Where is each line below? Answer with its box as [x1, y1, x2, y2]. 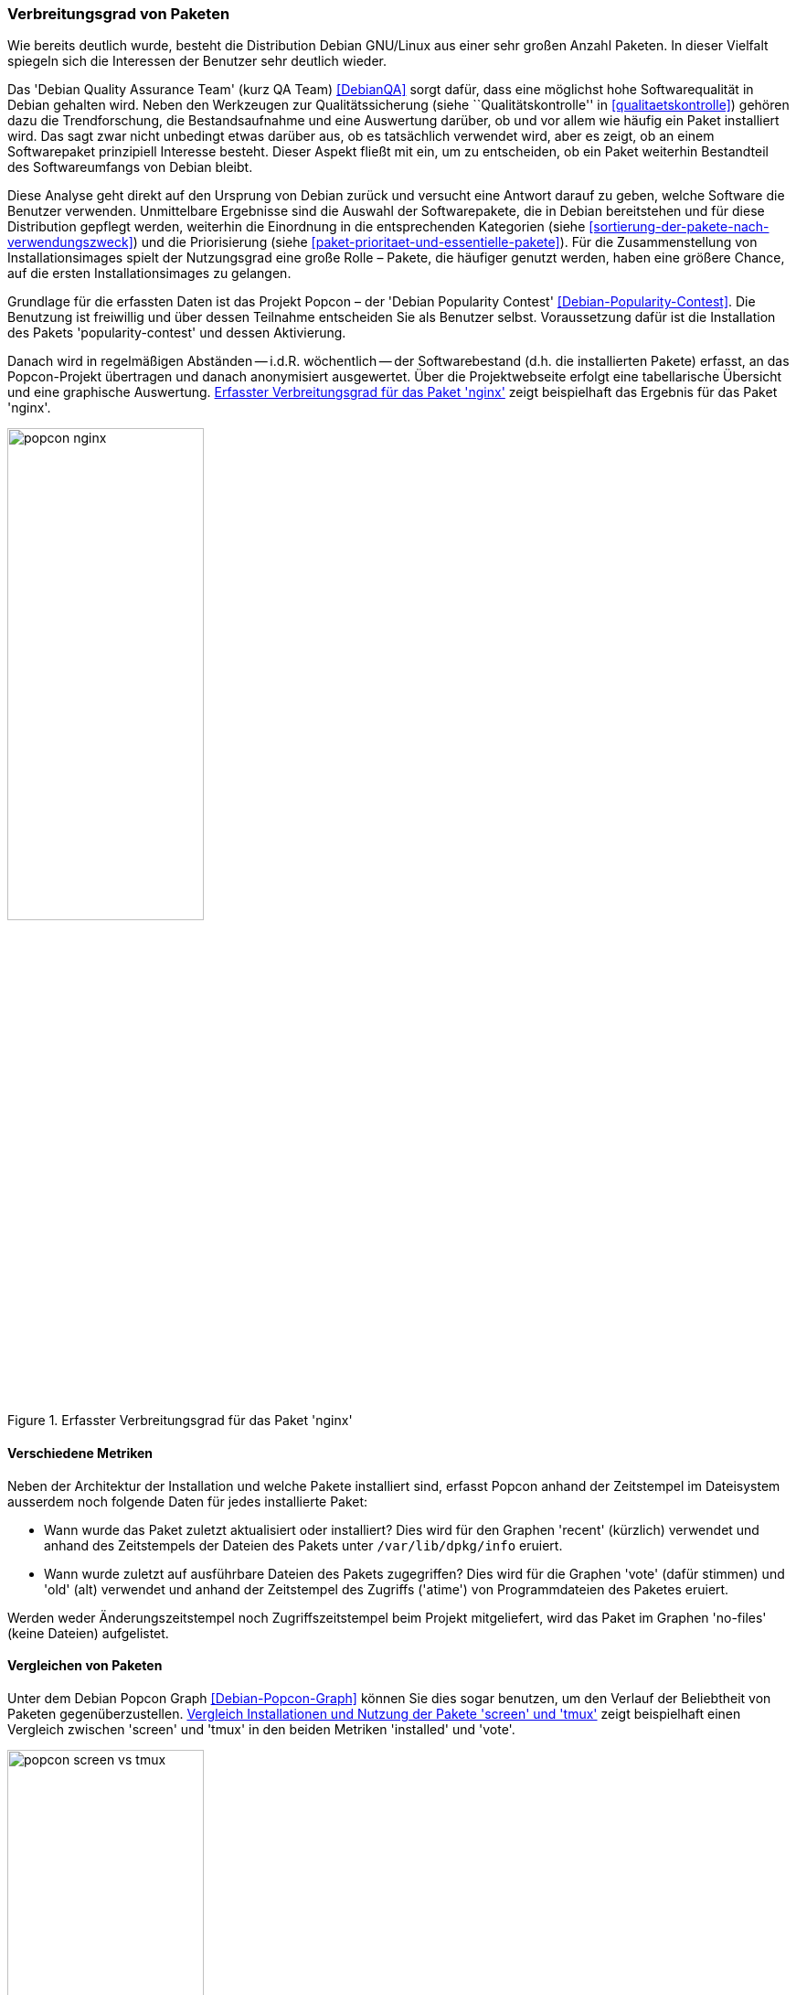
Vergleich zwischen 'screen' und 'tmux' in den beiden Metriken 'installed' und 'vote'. [7, 1721, 515, 1737]
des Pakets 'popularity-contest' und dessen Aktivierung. [7, 325, 346, 341]
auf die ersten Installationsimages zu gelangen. [7, 265, 292, 282]
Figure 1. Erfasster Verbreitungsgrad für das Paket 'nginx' [7, 1412, 353, 1429]
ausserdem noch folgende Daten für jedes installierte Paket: [7, 1493, 368, 1509]
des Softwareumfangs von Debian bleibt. [7, 159, 253, 176]
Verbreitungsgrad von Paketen [7, 5, 230, 23]
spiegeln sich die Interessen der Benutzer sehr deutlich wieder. [7, 53, 387, 70]
